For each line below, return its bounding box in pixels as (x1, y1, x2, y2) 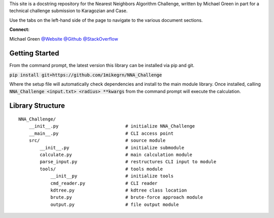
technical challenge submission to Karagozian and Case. (9, 8, 128, 14)
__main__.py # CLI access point (28, 130, 174, 136)
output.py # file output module (50, 201, 179, 207)
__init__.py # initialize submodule (40, 145, 185, 150)
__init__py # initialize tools (50, 173, 174, 179)
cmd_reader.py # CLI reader (50, 180, 158, 186)
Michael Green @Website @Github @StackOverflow (9, 36, 119, 42)
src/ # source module (28, 138, 166, 143)
